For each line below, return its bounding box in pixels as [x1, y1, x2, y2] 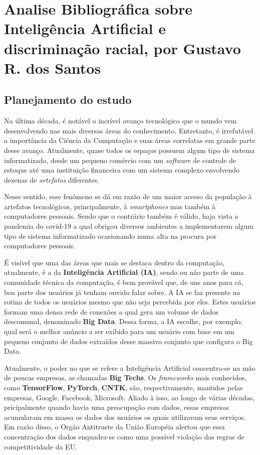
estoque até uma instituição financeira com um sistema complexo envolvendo [4, 165, 240, 175]
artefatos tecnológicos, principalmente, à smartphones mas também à [4, 201, 215, 211]
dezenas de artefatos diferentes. [4, 174, 100, 185]
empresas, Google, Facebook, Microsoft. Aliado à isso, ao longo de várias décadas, [4, 392, 255, 402]
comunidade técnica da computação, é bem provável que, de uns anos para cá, [4, 277, 243, 287]
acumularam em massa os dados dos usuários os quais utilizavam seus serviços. [4, 411, 246, 422]
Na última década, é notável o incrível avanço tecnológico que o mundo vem [4, 115, 237, 126]
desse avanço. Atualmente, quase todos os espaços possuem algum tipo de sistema [4, 144, 255, 155]
